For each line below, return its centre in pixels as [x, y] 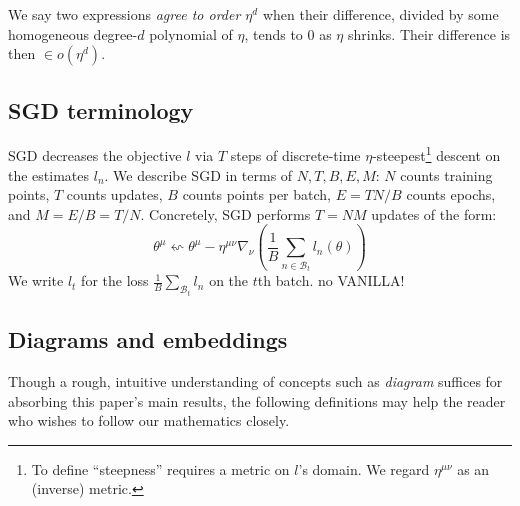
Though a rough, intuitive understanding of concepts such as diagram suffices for [255, 381]
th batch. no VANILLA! [331, 280]
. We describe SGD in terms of [198, 174]
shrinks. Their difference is [429, 33]
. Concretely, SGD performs [225, 213]
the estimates [49, 174]
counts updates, [114, 194]
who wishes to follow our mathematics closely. [149, 420]
